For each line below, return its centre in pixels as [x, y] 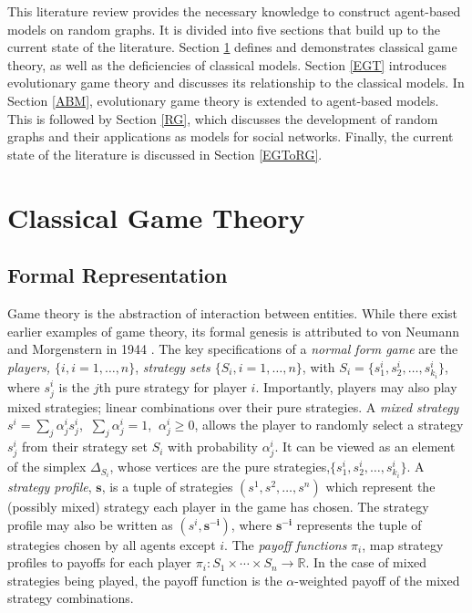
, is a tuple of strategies [167, 486]
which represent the [380, 486]
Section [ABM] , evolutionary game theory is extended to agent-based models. [223, 100]
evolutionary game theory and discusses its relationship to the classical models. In [236, 83]
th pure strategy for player [173, 386]
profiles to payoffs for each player [100, 562]
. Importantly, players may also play [356, 386]
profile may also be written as [90, 524]
